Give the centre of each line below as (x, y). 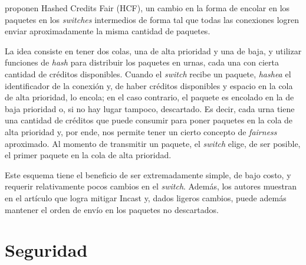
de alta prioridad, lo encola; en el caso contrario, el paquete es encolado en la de (149, 97)
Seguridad (46, 250)
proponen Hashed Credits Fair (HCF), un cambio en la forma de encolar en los (147, 8)
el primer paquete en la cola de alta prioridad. (88, 155)
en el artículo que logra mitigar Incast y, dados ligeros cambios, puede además (146, 197)
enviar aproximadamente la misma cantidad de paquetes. (108, 31)
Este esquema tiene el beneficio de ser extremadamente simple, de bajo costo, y (148, 174)
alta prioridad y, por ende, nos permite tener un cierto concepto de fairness (141, 131)
